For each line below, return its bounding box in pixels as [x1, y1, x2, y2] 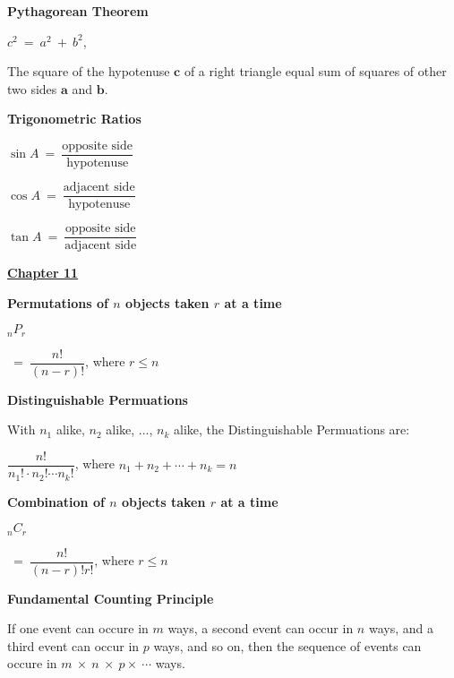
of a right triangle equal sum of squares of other [184, 62, 447, 81]
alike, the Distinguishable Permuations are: [174, 420, 410, 439]
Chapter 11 [7, 263, 79, 282]
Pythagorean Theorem [7, 2, 149, 20]
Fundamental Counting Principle [7, 588, 214, 607]
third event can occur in [7, 636, 140, 655]
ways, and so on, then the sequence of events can [153, 636, 422, 655]
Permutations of [7, 293, 108, 312]
